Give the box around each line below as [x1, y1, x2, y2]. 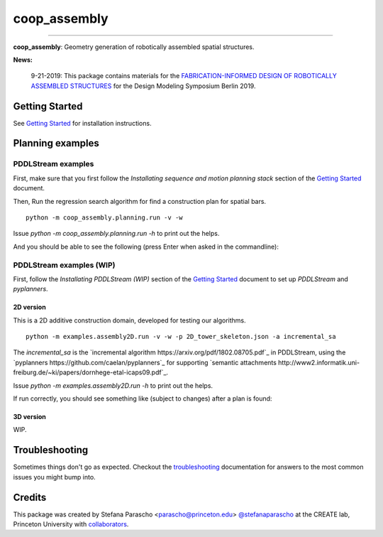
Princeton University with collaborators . [13, 519, 129, 528]
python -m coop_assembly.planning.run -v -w [26, 213, 184, 222]
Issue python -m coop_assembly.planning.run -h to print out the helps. [13, 229, 220, 238]
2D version [13, 303, 46, 312]
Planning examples [13, 137, 99, 149]
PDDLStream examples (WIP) [13, 260, 116, 270]
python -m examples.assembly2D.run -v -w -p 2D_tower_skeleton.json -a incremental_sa [26, 332, 336, 341]
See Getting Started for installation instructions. [13, 119, 152, 127]
